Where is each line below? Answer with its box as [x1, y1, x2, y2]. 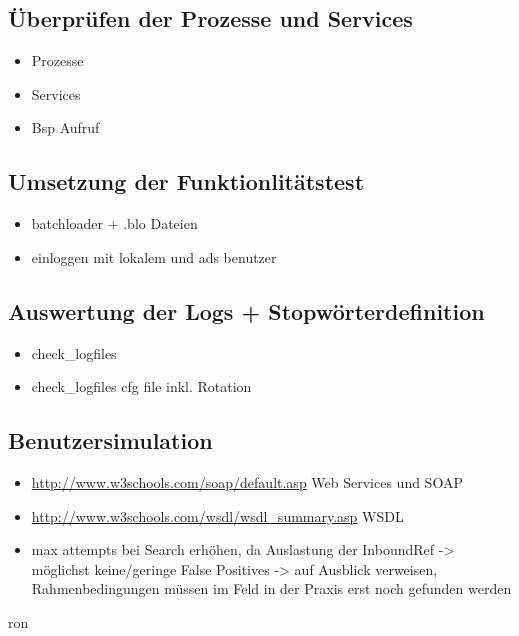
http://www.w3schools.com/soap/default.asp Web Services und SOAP [31, 471, 463, 492]
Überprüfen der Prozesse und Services [8, 3, 413, 34]
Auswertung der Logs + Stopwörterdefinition [8, 295, 485, 326]
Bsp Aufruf [31, 117, 100, 138]
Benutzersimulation [8, 425, 213, 456]
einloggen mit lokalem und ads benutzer [31, 246, 277, 267]
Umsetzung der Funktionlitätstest [8, 166, 365, 197]
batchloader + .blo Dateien [31, 213, 198, 234]
